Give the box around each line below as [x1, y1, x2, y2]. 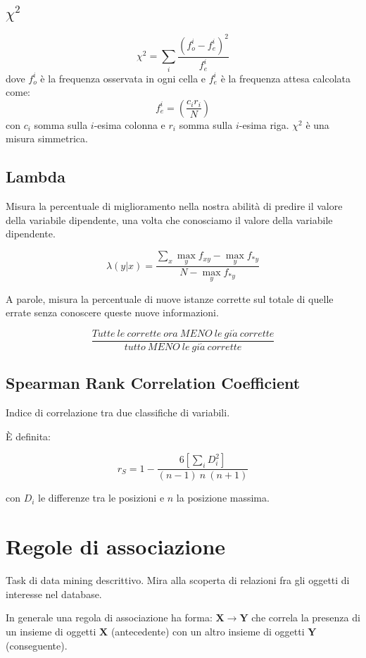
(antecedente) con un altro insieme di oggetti [111, 623, 305, 638]
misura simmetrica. [6, 131, 88, 146]
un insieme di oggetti [6, 623, 96, 638]
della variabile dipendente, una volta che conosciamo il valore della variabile [6, 212, 333, 227]
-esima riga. [239, 117, 289, 132]
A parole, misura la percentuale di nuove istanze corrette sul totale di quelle [6, 291, 334, 306]
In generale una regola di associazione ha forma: [6, 610, 213, 625]
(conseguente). [6, 638, 68, 652]
